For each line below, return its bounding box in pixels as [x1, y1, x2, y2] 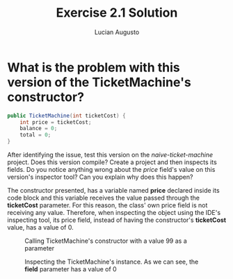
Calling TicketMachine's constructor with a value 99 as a [24, 237, 187, 245]
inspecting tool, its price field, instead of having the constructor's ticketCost [7, 216, 227, 224]
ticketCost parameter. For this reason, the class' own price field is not [7, 201, 208, 209]
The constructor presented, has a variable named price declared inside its [7, 186, 220, 195]
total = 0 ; [19, 131, 51, 138]
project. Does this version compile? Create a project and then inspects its [7, 158, 217, 166]
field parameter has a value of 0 [24, 265, 117, 273]
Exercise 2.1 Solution [56, 5, 178, 21]
